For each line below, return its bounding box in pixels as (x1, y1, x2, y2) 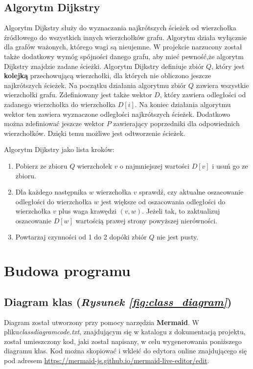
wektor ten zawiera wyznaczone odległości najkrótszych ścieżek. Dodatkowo (4, 109, 230, 119)
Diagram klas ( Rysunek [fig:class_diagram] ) (4, 294, 232, 309)
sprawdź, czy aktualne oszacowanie (139, 187, 244, 197)
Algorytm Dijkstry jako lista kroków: (4, 144, 115, 154)
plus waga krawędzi (58, 206, 116, 216)
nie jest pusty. (157, 232, 199, 242)
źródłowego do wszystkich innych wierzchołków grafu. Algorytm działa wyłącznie (4, 32, 247, 42)
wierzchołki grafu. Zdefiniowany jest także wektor (4, 89, 152, 100)
